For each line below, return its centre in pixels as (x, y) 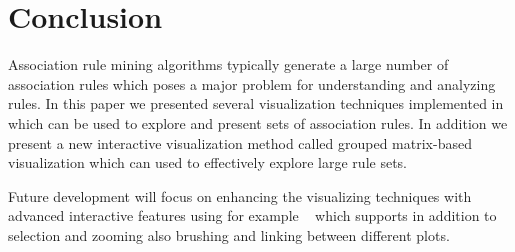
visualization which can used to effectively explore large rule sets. (207, 162)
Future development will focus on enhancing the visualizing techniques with (240, 195)
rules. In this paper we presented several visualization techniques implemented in (256, 103)
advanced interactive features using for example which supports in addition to (252, 215)
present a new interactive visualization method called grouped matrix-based (240, 142)
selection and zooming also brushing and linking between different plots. (229, 234)
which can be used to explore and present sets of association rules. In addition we (258, 122)
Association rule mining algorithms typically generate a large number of (228, 64)
